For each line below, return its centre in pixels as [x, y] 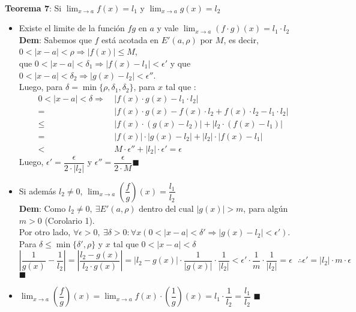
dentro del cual [166, 208]
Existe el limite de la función [72, 28]
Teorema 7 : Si [33, 7]
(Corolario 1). [70, 220]
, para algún [266, 208]
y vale [168, 28]
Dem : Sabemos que [55, 39]
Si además [38, 190]
